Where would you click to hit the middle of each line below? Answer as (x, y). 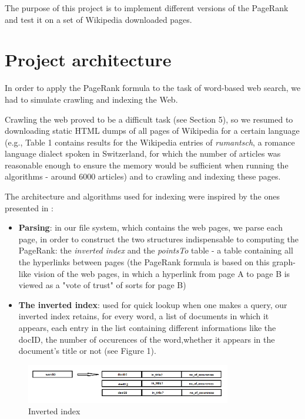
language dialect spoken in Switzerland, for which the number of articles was (143, 153)
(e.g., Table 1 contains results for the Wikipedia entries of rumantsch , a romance (150, 142)
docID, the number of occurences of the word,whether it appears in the (147, 339)
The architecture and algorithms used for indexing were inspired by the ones (142, 196)
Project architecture (88, 60)
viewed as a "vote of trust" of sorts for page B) (102, 285)
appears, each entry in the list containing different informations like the (147, 327)
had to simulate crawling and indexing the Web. (91, 99)
